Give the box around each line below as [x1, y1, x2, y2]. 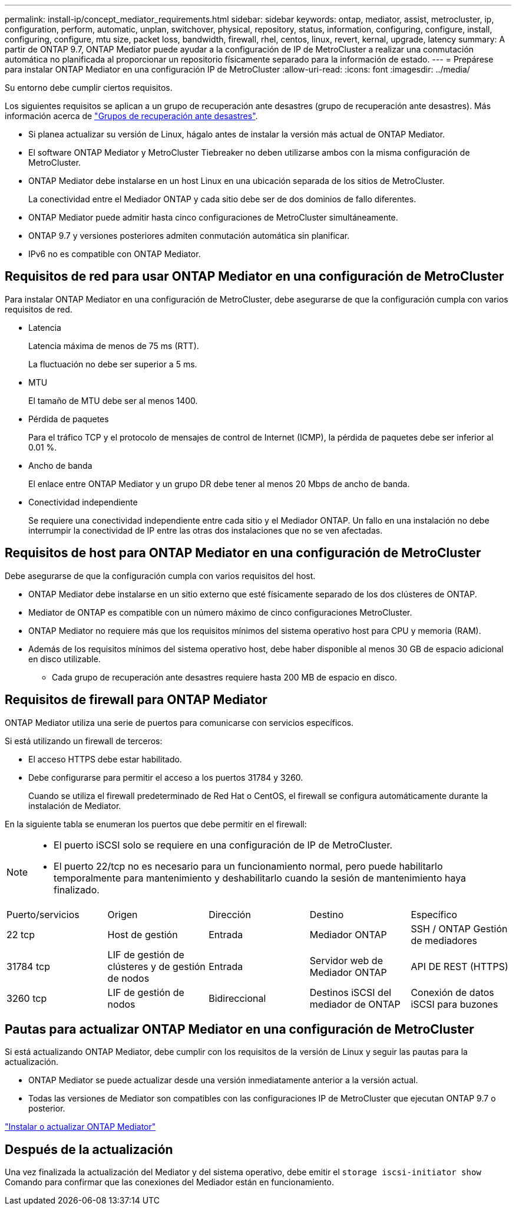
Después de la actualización [5, 1142, 173, 1157]
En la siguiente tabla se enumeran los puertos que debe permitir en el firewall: [5, 818, 307, 829]
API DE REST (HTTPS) [411, 960, 508, 972]
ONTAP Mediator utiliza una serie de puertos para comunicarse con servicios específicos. [5, 717, 354, 728]
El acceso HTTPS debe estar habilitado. [28, 754, 182, 764]
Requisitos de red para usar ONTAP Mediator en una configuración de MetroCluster [5, 269, 504, 284]
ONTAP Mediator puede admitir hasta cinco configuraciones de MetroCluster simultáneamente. [28, 212, 398, 222]
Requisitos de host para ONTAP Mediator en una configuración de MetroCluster [5, 545, 481, 561]
